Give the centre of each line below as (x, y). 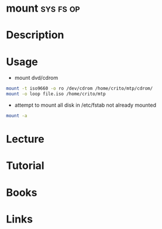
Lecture (25, 139)
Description (35, 35)
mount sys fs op (43, 8)
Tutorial (25, 166)
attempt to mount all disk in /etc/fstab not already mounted (85, 105)
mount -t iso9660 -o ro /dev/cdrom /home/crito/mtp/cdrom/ (80, 89)
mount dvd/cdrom (36, 78)
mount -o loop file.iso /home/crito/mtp (56, 94)
